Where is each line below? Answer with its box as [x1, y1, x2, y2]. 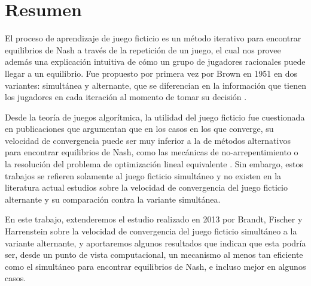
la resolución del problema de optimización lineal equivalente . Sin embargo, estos [5, 158, 303, 170]
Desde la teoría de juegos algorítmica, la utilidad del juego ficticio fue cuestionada [5, 110, 305, 123]
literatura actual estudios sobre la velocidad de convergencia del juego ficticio [5, 181, 288, 194]
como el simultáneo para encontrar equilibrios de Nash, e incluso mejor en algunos [5, 260, 306, 272]
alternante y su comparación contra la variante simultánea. [5, 192, 221, 205]
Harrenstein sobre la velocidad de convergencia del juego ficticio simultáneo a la [5, 225, 297, 237]
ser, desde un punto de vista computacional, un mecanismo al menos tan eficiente [5, 248, 303, 261]
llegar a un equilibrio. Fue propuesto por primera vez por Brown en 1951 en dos [5, 67, 297, 79]
